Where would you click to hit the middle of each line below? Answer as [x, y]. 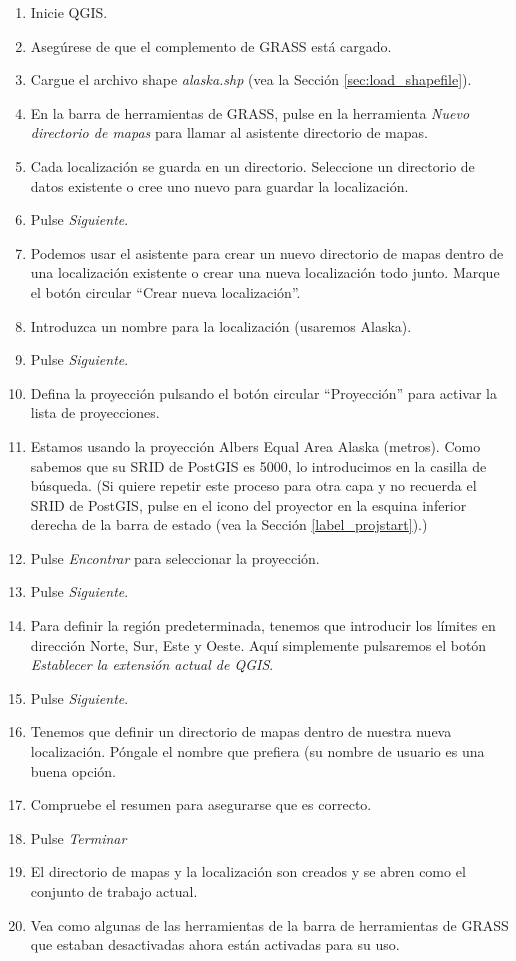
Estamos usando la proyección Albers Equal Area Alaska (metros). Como [255, 445]
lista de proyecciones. [95, 412]
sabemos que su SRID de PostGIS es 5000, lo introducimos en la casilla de [258, 465]
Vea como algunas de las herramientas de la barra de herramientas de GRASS [269, 924]
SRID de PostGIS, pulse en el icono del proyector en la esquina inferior [248, 504]
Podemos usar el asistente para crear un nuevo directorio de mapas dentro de [267, 252]
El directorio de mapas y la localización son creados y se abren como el [248, 871]
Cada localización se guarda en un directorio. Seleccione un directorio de [252, 165]
